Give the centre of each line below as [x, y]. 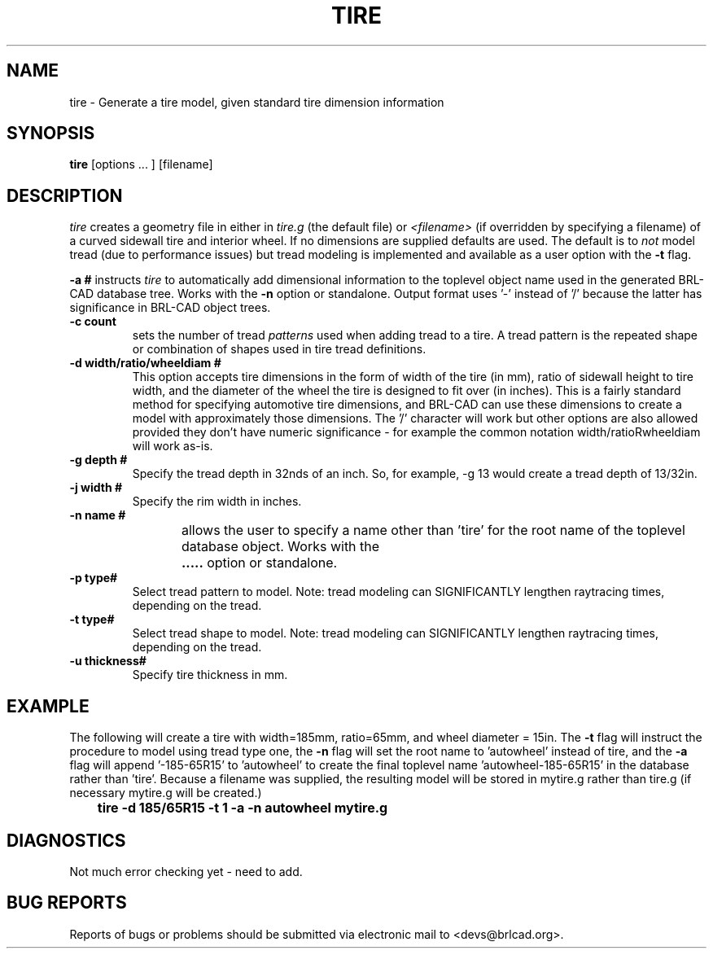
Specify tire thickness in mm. [210, 675]
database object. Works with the [281, 547]
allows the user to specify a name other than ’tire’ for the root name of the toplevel [433, 530]
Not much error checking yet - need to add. [186, 871]
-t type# [92, 620]
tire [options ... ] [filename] [141, 164]
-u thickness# [108, 661]
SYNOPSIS [51, 134]
